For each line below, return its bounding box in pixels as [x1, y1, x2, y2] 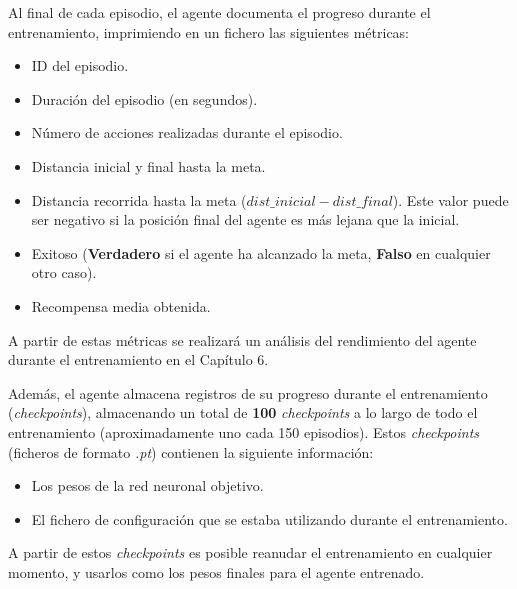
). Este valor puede [392, 189, 509, 210]
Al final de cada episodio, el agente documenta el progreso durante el [8, 2, 431, 22]
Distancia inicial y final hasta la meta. [31, 155, 266, 176]
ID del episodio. [31, 55, 129, 76]
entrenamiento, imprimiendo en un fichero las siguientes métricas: [8, 21, 410, 42]
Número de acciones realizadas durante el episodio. [31, 122, 343, 143]
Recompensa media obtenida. [31, 295, 211, 316]
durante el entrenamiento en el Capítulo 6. [8, 349, 269, 370]
